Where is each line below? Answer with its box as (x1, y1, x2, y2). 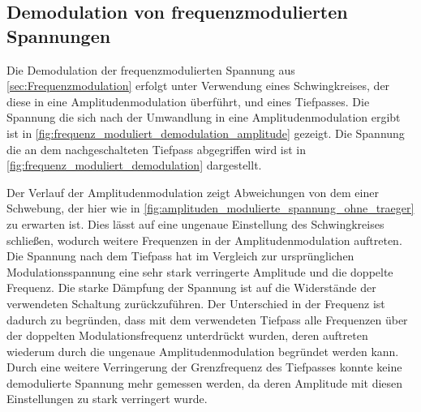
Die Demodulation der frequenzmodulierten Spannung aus (6, 61, 295, 78)
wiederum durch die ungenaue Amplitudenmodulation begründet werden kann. (6, 342, 399, 359)
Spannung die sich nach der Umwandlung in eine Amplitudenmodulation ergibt (6, 109, 401, 126)
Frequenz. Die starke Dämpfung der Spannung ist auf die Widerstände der (6, 279, 376, 296)
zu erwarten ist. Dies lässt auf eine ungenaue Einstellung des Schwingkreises (6, 215, 384, 232)
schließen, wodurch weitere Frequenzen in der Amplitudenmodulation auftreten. (6, 231, 402, 248)
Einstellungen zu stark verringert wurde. (6, 390, 208, 407)
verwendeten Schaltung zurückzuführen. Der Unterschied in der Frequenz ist (6, 294, 385, 311)
